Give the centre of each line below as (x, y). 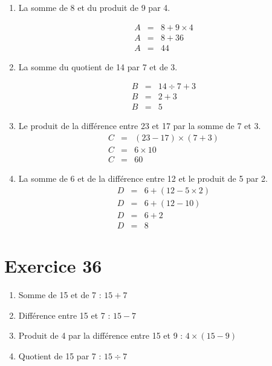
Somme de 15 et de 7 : (60, 294)
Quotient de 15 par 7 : (60, 355)
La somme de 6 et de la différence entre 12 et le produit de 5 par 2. (143, 178)
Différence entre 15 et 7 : (64, 315)
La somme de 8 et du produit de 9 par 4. (94, 7)
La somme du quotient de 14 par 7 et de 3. (98, 66)
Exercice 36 (53, 265)
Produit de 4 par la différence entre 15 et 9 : (101, 335)
